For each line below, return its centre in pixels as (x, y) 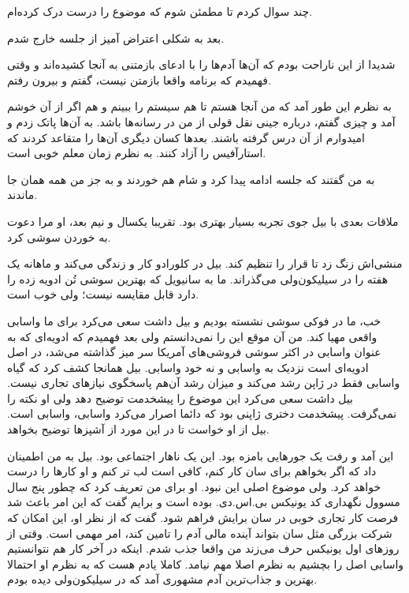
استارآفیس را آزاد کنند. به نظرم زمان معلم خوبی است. (137, 153)
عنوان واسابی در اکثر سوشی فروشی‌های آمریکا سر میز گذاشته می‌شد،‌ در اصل (194, 352)
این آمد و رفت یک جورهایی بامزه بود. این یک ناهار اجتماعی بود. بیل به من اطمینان (201, 455)
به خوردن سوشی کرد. (59, 236)
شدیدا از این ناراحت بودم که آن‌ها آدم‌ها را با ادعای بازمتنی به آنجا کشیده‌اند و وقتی (201, 64)
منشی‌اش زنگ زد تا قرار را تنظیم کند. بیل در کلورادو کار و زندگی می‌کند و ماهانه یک (205, 263)
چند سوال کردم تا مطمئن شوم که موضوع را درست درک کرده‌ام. (160, 11)
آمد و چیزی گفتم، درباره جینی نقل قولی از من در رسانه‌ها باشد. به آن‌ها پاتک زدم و (201, 121)
